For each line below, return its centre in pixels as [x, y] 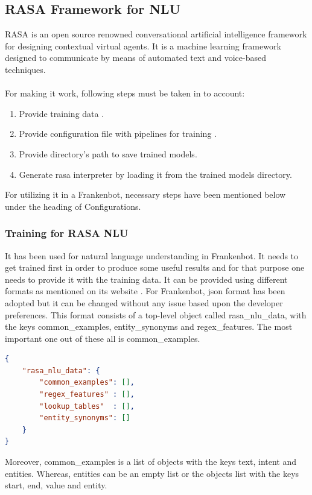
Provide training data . [62, 113]
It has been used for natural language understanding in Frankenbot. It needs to [152, 255]
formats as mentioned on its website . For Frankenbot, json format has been [145, 291]
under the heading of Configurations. [73, 206]
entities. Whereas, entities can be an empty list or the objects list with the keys [152, 473]
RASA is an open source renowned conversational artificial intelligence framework [156, 34]
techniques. [25, 69]
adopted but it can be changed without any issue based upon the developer [144, 302]
